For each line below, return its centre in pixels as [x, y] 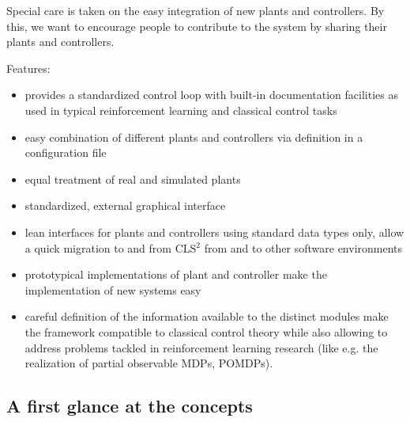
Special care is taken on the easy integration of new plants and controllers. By [196, 10]
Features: [28, 68]
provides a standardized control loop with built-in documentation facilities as [211, 95]
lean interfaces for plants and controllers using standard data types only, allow [214, 232]
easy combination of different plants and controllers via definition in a [194, 137]
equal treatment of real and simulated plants [133, 179]
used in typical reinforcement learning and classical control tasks [181, 110]
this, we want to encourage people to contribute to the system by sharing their [197, 26]
